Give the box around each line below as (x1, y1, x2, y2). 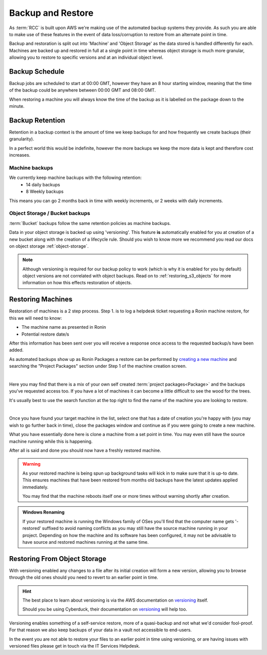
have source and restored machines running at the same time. (22, 539, 149, 545)
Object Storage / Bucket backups (9, 210, 90, 217)
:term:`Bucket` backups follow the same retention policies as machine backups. (9, 220, 171, 226)
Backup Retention (9, 116, 65, 125)
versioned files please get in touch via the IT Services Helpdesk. (9, 643, 140, 649)
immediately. (22, 484, 49, 490)
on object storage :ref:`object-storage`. (9, 243, 89, 249)
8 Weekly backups (26, 188, 64, 195)
